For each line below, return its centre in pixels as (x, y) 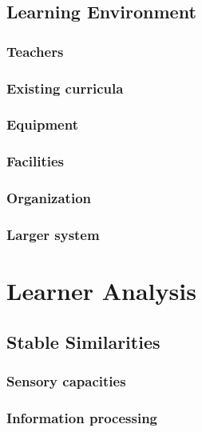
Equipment (42, 124)
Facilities (36, 161)
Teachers (35, 51)
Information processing (82, 417)
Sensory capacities (66, 380)
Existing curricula (65, 88)
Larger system (53, 234)
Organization (49, 198)
